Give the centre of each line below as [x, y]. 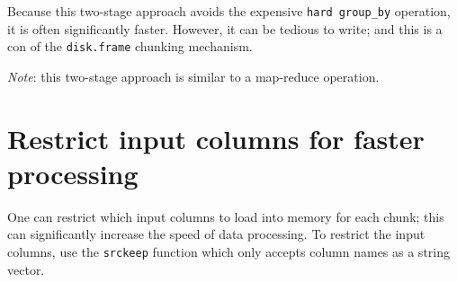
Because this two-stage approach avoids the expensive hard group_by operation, [229, 11]
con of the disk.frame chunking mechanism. [130, 46]
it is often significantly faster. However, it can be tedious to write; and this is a [225, 28]
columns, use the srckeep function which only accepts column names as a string [228, 251]
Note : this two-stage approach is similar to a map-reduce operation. [193, 76]
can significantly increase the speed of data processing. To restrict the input [216, 234]
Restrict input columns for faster [216, 138]
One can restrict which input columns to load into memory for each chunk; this [226, 216]
